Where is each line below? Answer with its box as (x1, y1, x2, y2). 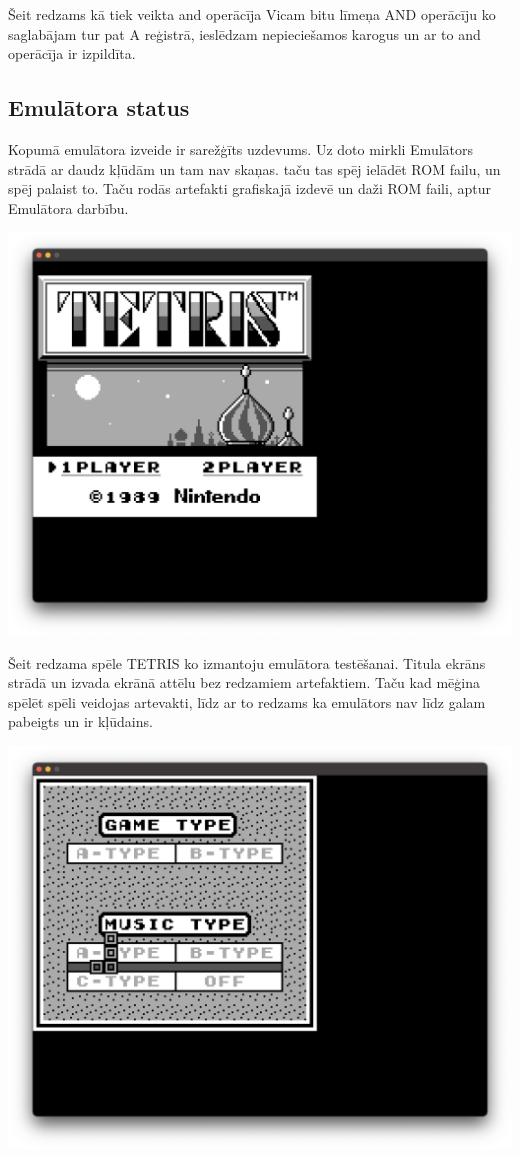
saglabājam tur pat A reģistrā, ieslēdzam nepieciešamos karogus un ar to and (8, 23, 481, 44)
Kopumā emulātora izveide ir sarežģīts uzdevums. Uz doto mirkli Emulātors (8, 138, 474, 159)
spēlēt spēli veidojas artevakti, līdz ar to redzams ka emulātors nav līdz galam (8, 691, 486, 712)
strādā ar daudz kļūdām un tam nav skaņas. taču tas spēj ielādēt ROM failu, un (8, 158, 501, 179)
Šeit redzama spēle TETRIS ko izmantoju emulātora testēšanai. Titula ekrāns (8, 652, 486, 673)
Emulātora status (8, 92, 190, 123)
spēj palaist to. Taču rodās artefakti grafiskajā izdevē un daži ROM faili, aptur (8, 178, 491, 199)
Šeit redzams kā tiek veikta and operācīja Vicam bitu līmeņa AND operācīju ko (8, 4, 496, 24)
